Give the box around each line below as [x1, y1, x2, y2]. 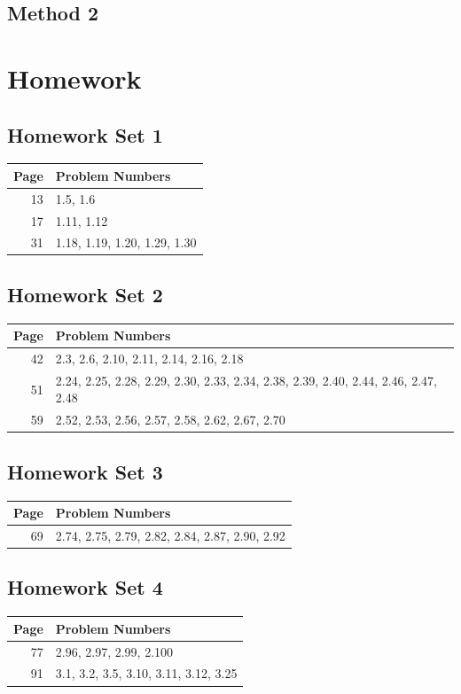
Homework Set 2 [7, 280, 163, 308]
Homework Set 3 [7, 457, 163, 485]
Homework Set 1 [7, 121, 163, 148]
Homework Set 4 [7, 573, 163, 601]
